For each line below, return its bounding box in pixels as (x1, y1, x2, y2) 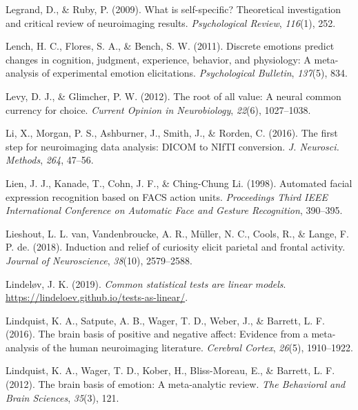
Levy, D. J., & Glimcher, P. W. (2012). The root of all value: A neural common (6, 88, 341, 103)
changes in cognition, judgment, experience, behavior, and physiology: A (6, 52, 311, 66)
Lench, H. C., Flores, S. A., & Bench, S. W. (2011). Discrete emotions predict (6, 39, 335, 53)
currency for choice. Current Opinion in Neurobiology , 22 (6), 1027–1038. (6, 102, 311, 117)
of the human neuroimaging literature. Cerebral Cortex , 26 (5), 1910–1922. (41, 340, 353, 354)
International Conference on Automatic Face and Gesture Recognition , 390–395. (6, 203, 343, 217)
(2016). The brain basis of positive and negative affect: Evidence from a (6, 326, 308, 341)
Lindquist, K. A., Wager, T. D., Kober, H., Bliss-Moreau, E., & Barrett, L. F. (6, 363, 335, 378)
